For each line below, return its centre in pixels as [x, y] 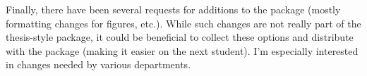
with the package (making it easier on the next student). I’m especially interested [182, 50]
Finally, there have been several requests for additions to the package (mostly [173, 9]
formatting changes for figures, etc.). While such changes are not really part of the [183, 23]
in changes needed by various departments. [98, 64]
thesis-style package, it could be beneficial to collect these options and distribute [180, 37]
